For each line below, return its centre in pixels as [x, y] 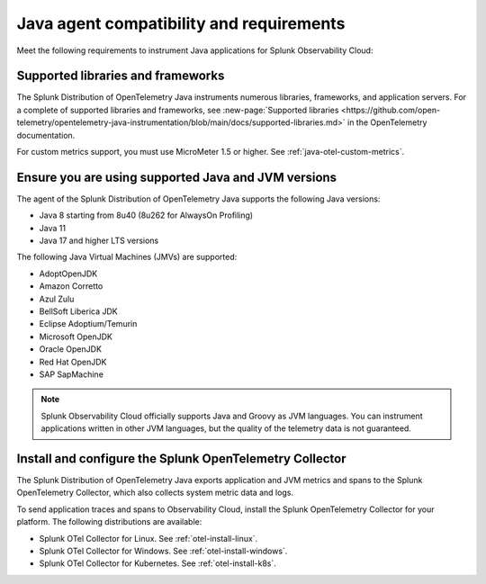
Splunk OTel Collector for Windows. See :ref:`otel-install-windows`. [163, 551]
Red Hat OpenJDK [73, 362]
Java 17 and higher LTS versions [99, 241]
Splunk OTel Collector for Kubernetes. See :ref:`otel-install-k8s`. [157, 563]
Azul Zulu [57, 299]
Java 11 [53, 228]
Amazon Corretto [71, 286]
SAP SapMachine [71, 374]
